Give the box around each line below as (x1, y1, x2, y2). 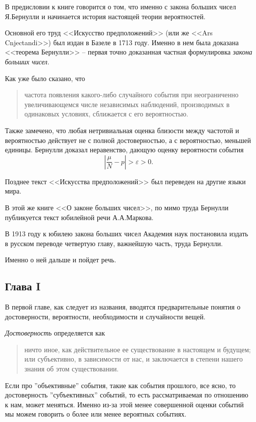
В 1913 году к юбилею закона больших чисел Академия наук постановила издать (5, 228, 248, 239)
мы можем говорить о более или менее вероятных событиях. (5, 409, 187, 419)
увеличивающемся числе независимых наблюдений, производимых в (24, 99, 230, 109)
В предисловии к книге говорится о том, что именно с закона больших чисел (5, 1, 236, 11)
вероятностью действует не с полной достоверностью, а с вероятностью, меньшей (5, 135, 251, 145)
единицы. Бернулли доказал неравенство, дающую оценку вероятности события (5, 144, 244, 155)
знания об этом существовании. (24, 364, 119, 374)
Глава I (5, 279, 41, 294)
